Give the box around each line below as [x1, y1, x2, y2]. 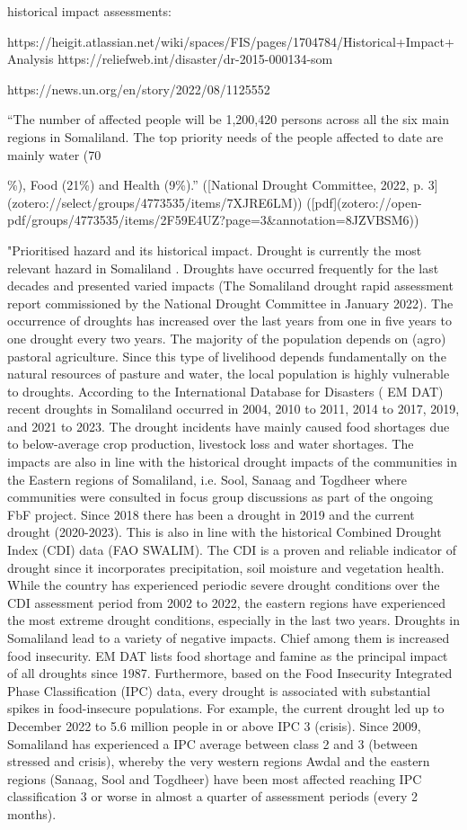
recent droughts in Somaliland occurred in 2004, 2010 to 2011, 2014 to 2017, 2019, [7, 399, 460, 418]
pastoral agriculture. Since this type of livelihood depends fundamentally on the [7, 346, 446, 365]
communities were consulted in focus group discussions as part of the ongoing [7, 487, 433, 506]
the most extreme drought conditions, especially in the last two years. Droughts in [7, 611, 461, 629]
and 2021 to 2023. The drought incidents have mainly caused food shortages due [7, 416, 450, 435]
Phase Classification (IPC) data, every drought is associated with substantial [7, 681, 431, 700]
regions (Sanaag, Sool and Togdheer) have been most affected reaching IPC [7, 769, 422, 788]
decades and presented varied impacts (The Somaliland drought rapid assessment [7, 276, 454, 295]
